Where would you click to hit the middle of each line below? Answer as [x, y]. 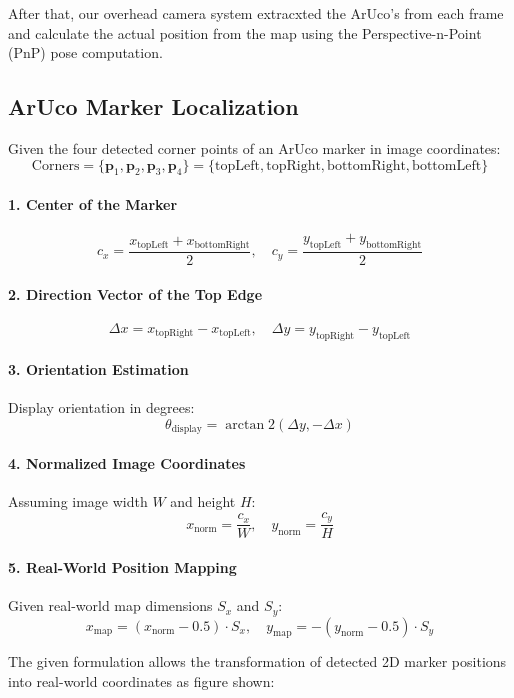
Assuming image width [78, 501]
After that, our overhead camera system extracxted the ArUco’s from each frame [256, 13]
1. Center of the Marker [93, 203]
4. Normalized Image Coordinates [127, 463]
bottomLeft [447, 165]
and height [203, 501]
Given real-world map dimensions [110, 605]
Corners [55, 165]
